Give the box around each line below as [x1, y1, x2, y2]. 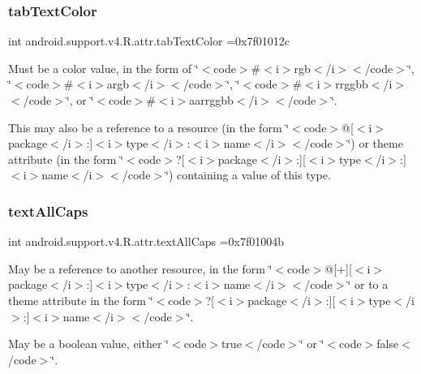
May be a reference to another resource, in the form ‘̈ [8, 260, 273, 277]
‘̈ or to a [347, 276, 389, 293]
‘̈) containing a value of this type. [165, 166, 331, 183]
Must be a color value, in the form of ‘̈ [8, 59, 199, 76]
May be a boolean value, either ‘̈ [8, 335, 169, 352]
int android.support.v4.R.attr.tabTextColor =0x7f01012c [8, 32, 290, 49]
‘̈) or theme [347, 135, 403, 152]
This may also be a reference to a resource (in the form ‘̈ [8, 118, 290, 135]
